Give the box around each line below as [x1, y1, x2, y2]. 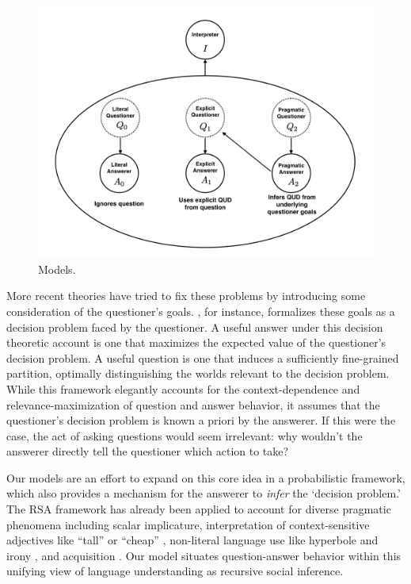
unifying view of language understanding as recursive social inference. [6, 563, 344, 579]
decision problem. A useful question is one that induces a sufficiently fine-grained [6, 349, 399, 366]
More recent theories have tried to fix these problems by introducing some [6, 287, 366, 304]
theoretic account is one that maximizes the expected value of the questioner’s [6, 334, 386, 351]
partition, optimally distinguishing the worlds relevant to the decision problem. [6, 365, 390, 382]
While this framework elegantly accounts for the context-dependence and [6, 380, 360, 397]
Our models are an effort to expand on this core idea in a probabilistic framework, [6, 469, 405, 486]
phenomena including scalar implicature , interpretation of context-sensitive [6, 516, 370, 532]
